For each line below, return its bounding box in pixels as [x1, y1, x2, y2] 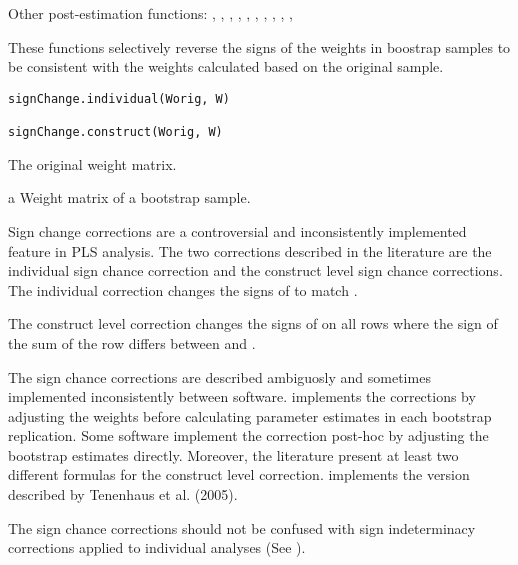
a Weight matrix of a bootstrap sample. [8, 187, 251, 208]
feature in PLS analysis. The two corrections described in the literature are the [8, 240, 492, 261]
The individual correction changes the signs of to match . [8, 279, 358, 300]
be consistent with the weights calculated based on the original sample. [8, 56, 444, 77]
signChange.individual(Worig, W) [8, 91, 230, 106]
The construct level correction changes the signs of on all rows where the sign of [8, 313, 498, 334]
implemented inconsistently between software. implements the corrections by [8, 386, 476, 407]
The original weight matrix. [8, 153, 177, 174]
